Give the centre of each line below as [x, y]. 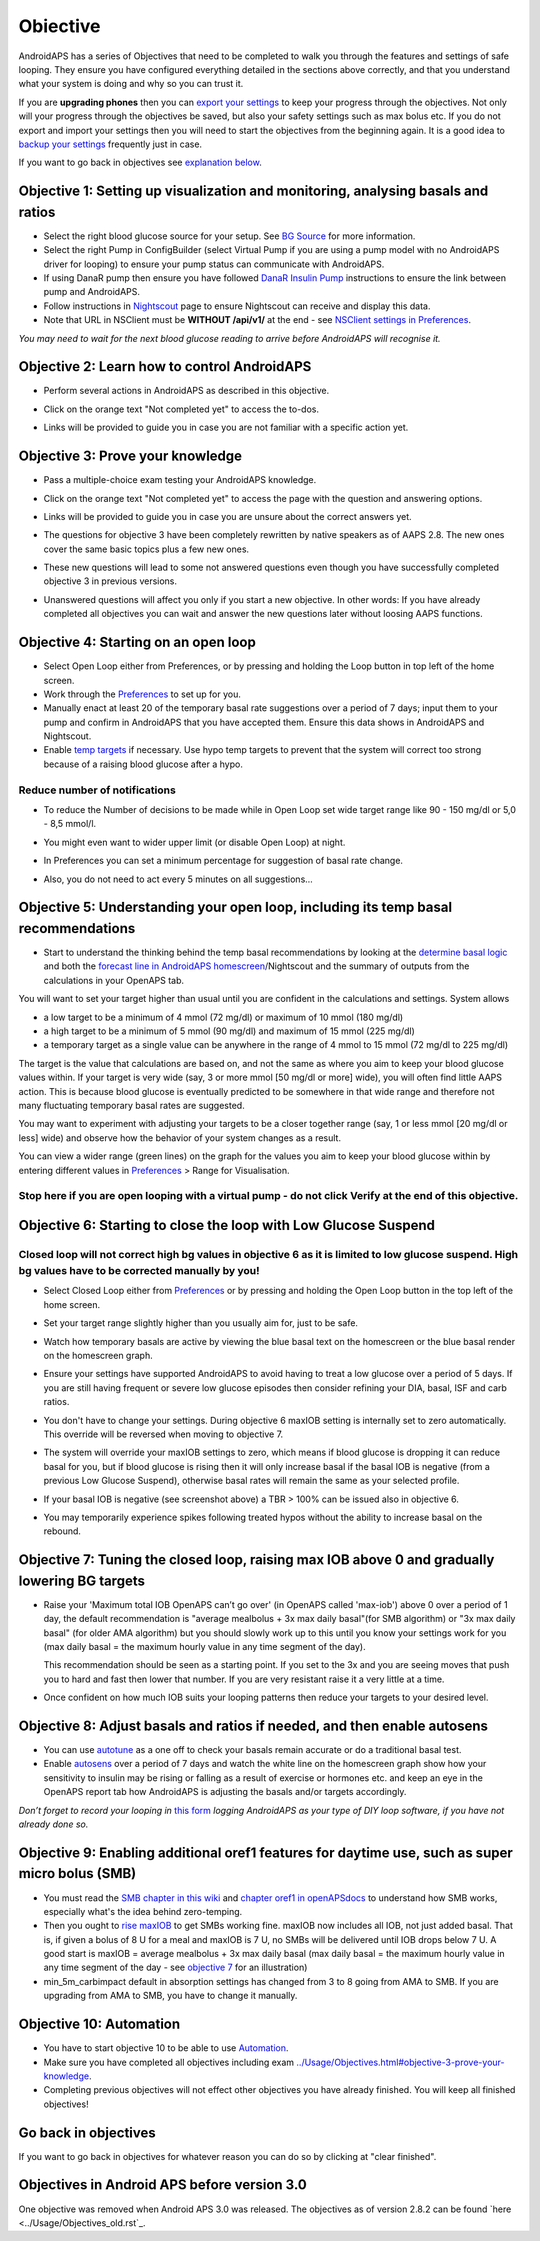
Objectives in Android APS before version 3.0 [162, 2185]
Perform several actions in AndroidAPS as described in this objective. [186, 391]
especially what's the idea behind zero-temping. [143, 1911]
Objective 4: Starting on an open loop [137, 642]
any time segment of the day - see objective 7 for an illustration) [175, 1967]
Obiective [59, 26]
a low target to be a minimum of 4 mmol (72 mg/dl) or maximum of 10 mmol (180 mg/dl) [223, 1017]
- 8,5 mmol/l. [70, 824]
